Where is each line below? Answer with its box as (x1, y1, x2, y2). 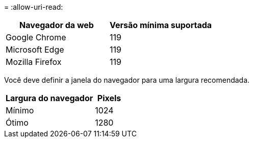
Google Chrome (6, 32, 66, 42)
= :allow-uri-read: (4, 3, 63, 11)
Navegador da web (19, 20, 94, 30)
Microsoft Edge (6, 44, 64, 55)
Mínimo (6, 105, 34, 115)
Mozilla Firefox (6, 57, 62, 67)
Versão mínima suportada (110, 20, 212, 30)
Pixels (97, 93, 121, 103)
